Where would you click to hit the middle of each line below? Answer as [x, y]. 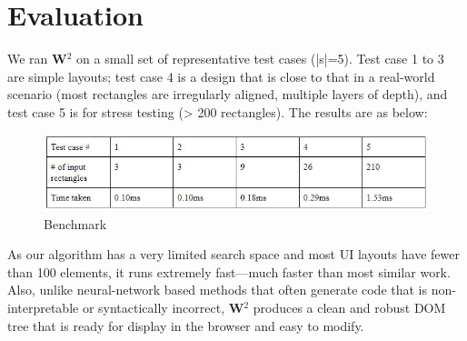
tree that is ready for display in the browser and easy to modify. [186, 325]
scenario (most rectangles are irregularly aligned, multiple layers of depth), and [228, 94]
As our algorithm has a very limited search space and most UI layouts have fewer [233, 254]
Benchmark [75, 223]
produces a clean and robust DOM [349, 308]
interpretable [43, 308]
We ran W [37, 59]
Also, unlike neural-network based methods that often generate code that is [218, 290]
